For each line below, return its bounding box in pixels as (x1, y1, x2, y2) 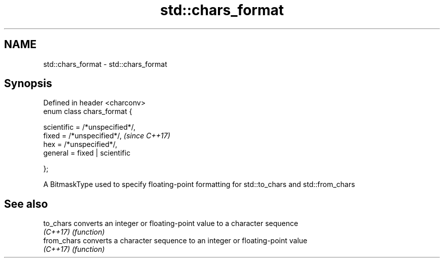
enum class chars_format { (43, 107, 132, 116)
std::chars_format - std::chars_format (43, 59, 167, 68)
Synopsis (4, 77, 52, 90)
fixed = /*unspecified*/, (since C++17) (43, 131, 170, 140)
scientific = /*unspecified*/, (43, 123, 136, 132)
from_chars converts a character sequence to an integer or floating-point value (43, 236, 308, 245)
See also (4, 197, 48, 210)
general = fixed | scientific (43, 148, 131, 158)
